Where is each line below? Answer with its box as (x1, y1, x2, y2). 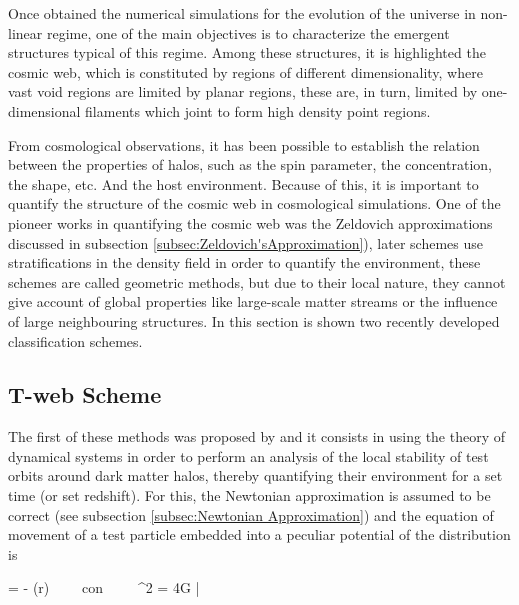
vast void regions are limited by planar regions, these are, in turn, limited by (8, 81, 478, 102)
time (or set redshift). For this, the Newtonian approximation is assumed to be (8, 485, 491, 506)
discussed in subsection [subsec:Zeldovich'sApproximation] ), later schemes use (8, 232, 483, 253)
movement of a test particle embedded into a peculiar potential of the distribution (8, 524, 511, 545)
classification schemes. (8, 330, 143, 351)
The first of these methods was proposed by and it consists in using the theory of (8, 426, 506, 447)
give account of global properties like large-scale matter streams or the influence (8, 291, 498, 312)
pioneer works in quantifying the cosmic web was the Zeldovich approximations (8, 212, 493, 233)
